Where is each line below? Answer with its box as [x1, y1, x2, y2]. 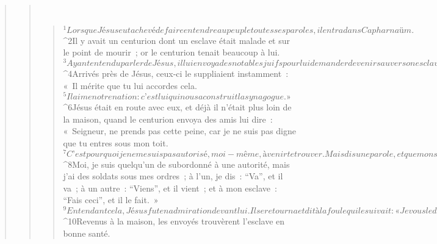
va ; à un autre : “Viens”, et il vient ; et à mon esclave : [63, 181, 277, 194]
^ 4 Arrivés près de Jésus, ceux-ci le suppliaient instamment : [63, 66, 289, 79]
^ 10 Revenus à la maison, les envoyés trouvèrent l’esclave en [63, 215, 285, 228]
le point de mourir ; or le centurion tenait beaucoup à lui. [63, 46, 280, 59]
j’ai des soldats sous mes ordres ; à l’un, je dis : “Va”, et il [63, 170, 283, 182]
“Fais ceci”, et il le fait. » [63, 193, 159, 206]
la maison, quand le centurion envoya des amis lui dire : [63, 112, 273, 125]
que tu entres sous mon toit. [63, 136, 168, 149]
